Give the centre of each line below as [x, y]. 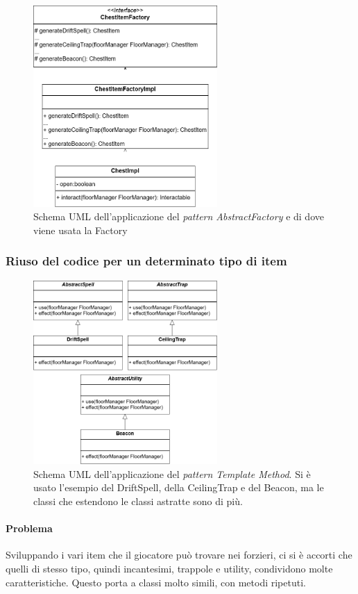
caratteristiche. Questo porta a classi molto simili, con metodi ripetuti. [156, 582]
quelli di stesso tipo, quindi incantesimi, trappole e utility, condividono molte [169, 569]
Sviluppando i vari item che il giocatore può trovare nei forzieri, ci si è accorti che [179, 555]
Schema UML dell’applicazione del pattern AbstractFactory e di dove [179, 216]
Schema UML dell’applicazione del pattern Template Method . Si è [172, 473]
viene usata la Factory [80, 230]
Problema [29, 528]
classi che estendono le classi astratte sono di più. [138, 501]
